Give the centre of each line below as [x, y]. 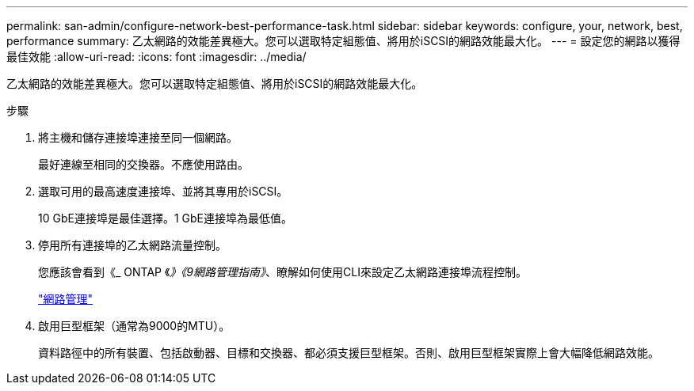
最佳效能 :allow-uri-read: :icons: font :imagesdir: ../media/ [156, 57]
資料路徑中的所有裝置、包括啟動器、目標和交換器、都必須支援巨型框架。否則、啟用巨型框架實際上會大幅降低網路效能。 [349, 353]
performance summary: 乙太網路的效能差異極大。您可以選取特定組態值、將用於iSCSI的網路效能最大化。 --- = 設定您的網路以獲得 [343, 41]
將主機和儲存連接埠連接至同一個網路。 [138, 137]
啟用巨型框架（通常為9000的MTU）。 [134, 326]
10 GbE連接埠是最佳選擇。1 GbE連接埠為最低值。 [165, 218]
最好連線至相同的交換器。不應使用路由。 [143, 164]
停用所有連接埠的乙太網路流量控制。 [132, 245]
